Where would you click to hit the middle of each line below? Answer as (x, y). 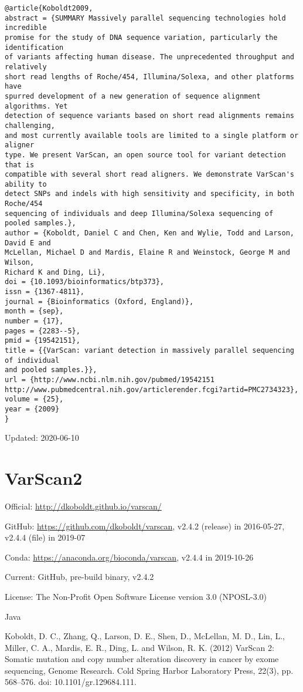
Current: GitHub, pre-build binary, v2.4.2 (79, 577)
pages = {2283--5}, (42, 331)
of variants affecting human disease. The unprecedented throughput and (149, 57)
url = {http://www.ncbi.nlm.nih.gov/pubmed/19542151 (110, 379)
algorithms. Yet (36, 106)
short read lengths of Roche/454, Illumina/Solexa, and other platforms (149, 77)
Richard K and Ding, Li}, (55, 272)
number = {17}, (34, 321)
